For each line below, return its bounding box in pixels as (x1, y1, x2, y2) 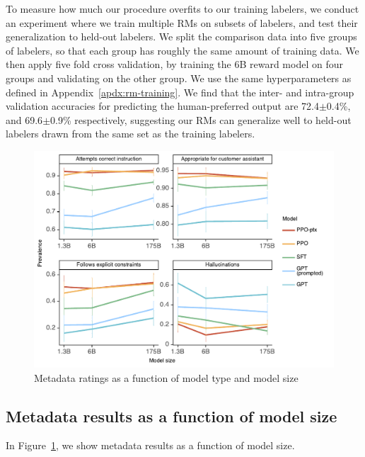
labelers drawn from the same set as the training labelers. (6, 126, 255, 141)
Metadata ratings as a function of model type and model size (34, 370, 299, 385)
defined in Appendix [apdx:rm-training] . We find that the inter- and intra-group (6, 84, 354, 99)
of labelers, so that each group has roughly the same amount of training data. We (6, 43, 359, 57)
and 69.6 (6, 112, 43, 127)
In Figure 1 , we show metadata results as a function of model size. (6, 438, 295, 453)
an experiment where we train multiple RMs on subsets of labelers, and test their (6, 15, 358, 30)
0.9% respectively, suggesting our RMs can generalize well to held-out (50, 112, 352, 127)
